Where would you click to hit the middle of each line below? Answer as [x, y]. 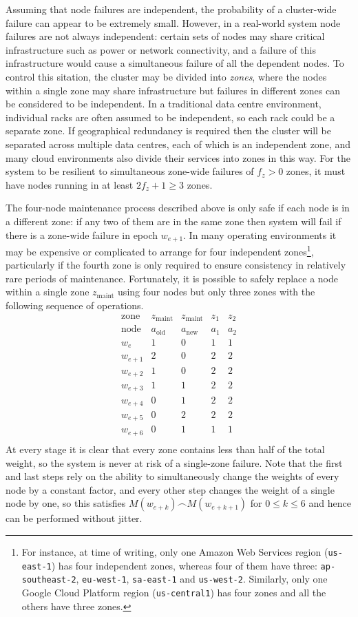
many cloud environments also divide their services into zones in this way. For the [178, 157]
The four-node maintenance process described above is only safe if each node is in [178, 208]
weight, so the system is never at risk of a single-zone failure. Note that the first [174, 462]
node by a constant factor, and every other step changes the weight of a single [170, 489]
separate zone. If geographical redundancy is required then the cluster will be [168, 130]
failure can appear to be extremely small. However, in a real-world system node [173, 22]
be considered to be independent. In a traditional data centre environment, [164, 104]
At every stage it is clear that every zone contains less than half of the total [165, 449]
